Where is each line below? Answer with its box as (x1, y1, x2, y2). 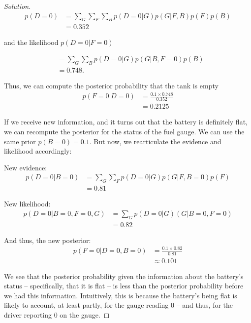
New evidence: (4, 162, 47, 172)
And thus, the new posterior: (4, 235, 91, 245)
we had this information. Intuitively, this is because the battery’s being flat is (4, 290, 237, 300)
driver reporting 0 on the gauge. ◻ (4, 310, 110, 320)
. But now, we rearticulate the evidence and (89, 136, 221, 146)
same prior (4, 136, 36, 146)
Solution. (4, 1, 31, 11)
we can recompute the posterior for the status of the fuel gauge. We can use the (4, 126, 245, 136)
